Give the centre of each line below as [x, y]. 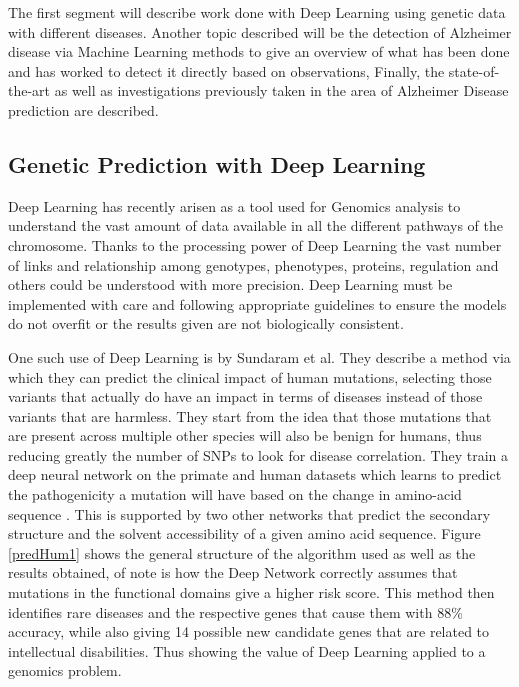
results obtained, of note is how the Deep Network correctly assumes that [233, 572]
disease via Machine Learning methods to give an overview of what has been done [259, 51]
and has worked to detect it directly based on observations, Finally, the [226, 70]
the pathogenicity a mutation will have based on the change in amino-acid [235, 494]
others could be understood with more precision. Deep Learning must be [230, 284]
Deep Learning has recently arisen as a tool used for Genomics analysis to [234, 205]
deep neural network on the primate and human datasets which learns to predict [255, 474]
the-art [29, 90]
